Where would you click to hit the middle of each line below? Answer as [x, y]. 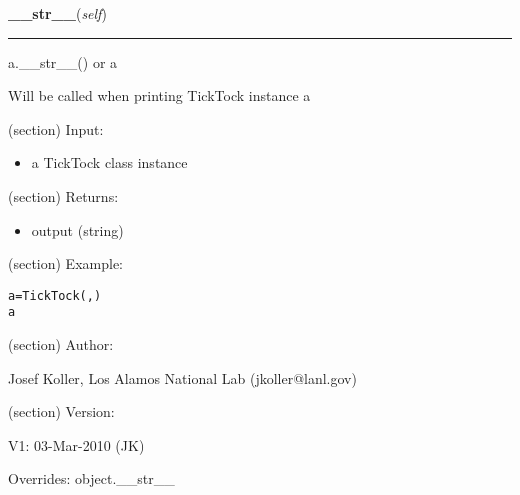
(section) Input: [56, 128]
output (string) [77, 229]
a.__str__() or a [63, 61]
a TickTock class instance [109, 162]
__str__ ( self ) [57, 13]
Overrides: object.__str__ [91, 478]
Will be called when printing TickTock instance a [159, 95]
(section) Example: [65, 263]
